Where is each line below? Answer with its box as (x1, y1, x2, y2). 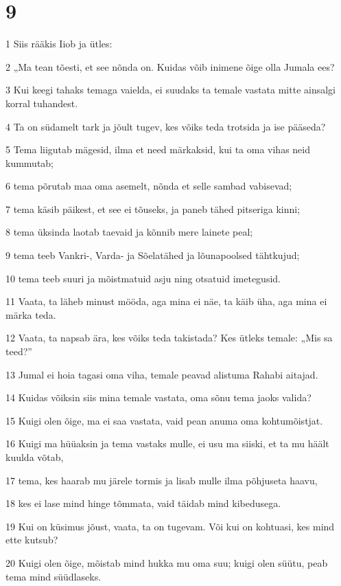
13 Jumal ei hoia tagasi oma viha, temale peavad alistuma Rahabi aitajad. (5, 367, 318, 381)
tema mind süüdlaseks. (5, 569, 102, 583)
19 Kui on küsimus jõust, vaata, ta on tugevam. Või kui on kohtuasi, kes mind (5, 519, 335, 533)
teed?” (5, 344, 32, 359)
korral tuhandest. (5, 95, 78, 110)
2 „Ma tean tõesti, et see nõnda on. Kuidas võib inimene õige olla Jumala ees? (5, 59, 335, 74)
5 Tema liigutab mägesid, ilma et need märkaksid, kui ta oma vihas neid (5, 142, 310, 157)
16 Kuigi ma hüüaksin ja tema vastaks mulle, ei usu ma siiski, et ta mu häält (5, 436, 329, 451)
